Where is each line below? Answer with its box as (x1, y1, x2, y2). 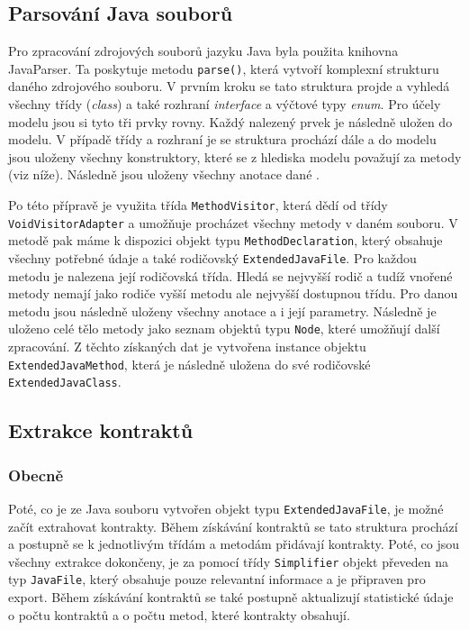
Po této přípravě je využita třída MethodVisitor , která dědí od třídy (8, 196, 388, 215)
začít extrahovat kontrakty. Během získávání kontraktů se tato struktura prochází (8, 516, 458, 535)
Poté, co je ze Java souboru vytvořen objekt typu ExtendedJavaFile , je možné (8, 498, 444, 517)
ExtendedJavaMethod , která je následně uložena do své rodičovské (8, 354, 371, 373)
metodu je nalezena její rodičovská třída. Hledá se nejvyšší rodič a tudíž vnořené (8, 266, 453, 285)
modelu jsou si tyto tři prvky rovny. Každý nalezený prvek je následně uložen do (8, 112, 453, 131)
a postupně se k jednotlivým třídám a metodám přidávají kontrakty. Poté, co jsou (8, 534, 460, 553)
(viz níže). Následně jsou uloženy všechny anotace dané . (8, 165, 320, 184)
